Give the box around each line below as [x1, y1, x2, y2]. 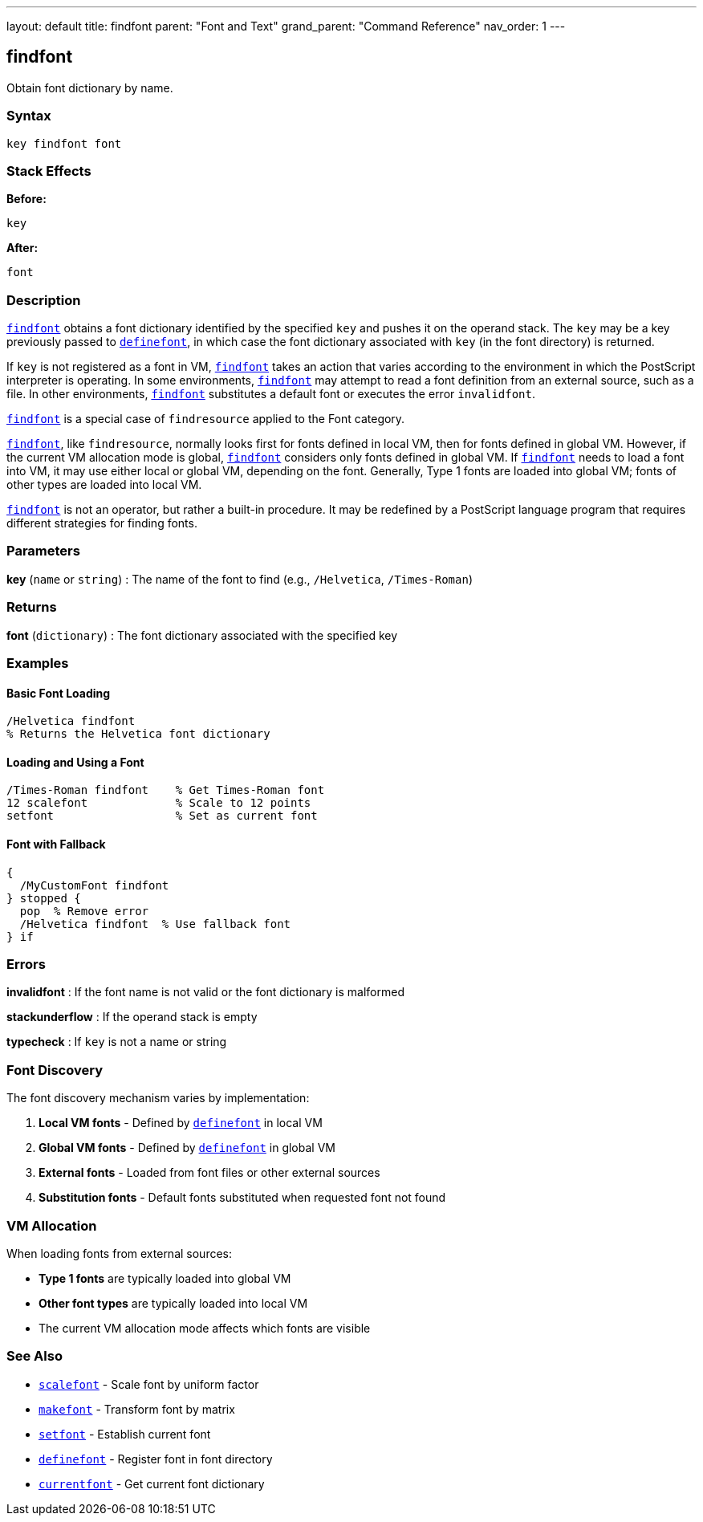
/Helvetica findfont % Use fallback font [19, 917, 291, 930]
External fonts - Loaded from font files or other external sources [39, 1166, 380, 1180]
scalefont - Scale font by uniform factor [39, 1377, 259, 1391]
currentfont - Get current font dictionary [39, 1476, 265, 1491]
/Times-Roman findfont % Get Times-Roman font [6, 783, 325, 797]
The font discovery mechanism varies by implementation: [6, 1091, 310, 1105]
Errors [6, 956, 46, 972]
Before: [6, 192, 47, 206]
